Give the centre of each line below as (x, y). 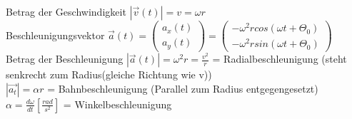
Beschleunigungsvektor (55, 35)
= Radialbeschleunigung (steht (280, 59)
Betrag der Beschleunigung (65, 59)
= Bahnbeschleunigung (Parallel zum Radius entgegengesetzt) (183, 88)
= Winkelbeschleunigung (117, 104)
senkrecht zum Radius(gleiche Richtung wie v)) (109, 74)
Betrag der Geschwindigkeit (66, 11)
